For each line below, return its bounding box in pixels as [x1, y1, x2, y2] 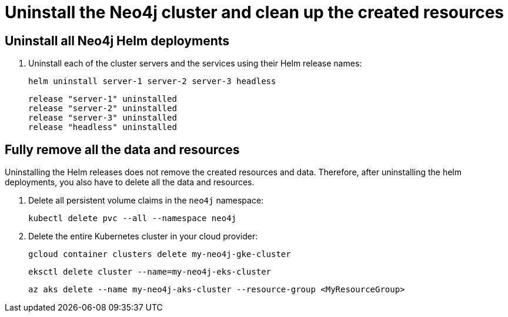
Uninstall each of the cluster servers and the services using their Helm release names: [28, 58, 362, 69]
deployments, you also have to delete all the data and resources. [5, 177, 255, 188]
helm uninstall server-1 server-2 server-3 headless [28, 76, 276, 86]
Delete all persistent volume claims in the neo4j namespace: [28, 195, 264, 206]
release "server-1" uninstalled [28, 94, 177, 104]
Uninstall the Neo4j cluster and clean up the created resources [5, 2, 504, 22]
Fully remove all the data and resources [5, 142, 240, 157]
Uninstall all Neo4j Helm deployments [5, 33, 230, 48]
